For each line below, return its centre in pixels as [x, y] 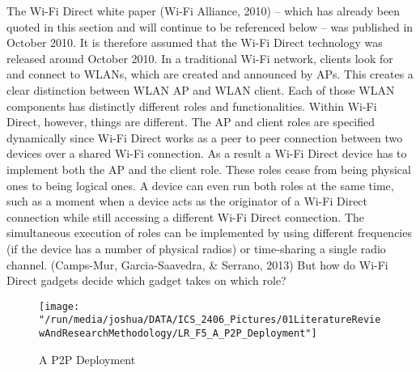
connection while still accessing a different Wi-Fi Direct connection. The [186, 216]
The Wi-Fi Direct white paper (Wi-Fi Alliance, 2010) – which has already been [204, 11]
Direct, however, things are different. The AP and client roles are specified [191, 122]
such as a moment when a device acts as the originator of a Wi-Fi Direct [187, 201]
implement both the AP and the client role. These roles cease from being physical [209, 169]
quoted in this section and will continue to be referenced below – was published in [210, 26]
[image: [59, 306]
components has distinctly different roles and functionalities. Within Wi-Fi [192, 106]
